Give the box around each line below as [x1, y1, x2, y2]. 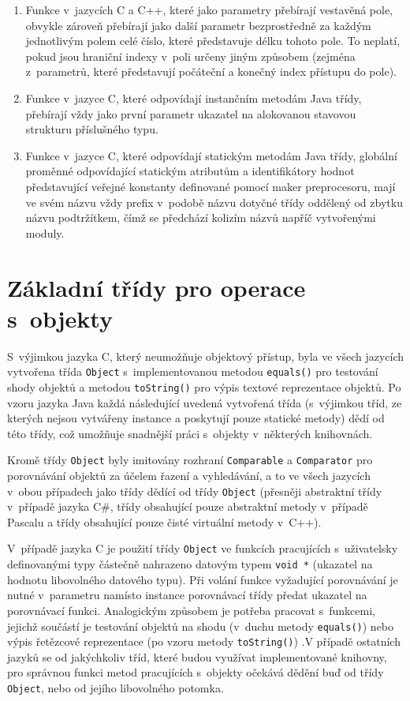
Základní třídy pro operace [7, 271, 306, 303]
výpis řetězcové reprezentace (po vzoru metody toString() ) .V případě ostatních [7, 633, 401, 650]
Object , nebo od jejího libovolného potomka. [7, 680, 224, 695]
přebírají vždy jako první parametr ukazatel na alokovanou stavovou [25, 105, 356, 122]
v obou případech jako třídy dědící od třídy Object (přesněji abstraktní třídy [7, 482, 382, 499]
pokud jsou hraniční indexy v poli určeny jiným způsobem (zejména [25, 47, 356, 64]
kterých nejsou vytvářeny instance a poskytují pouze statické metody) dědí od [7, 410, 385, 426]
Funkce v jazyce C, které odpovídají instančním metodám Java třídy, [25, 89, 362, 106]
